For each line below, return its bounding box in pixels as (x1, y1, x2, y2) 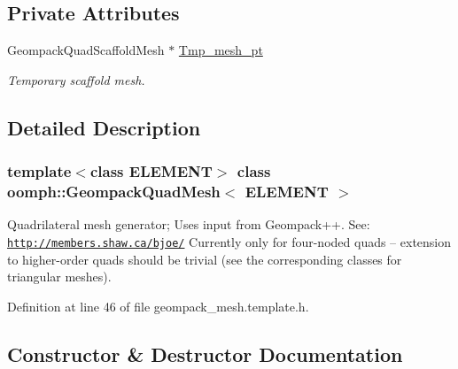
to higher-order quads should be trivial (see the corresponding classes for (7, 250, 402, 268)
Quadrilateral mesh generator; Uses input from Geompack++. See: (7, 215, 370, 234)
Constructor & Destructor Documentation (7, 340, 403, 367)
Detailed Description (7, 113, 201, 141)
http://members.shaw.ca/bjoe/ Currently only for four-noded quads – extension (7, 232, 452, 250)
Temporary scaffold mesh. (7, 70, 145, 88)
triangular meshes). (7, 267, 112, 286)
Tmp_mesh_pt (178, 41, 263, 59)
